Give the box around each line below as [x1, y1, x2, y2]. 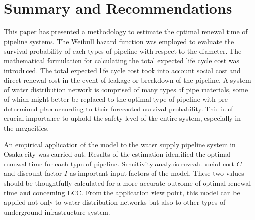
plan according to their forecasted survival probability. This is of [40, 103, 233, 113]
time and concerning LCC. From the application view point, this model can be [4, 187, 240, 197]
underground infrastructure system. [4, 206, 110, 217]
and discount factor [4, 168, 62, 178]
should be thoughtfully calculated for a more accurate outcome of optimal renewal [4, 178, 251, 188]
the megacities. [4, 123, 49, 133]
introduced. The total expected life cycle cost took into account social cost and [4, 65, 241, 75]
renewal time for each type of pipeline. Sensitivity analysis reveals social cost [4, 158, 234, 168]
